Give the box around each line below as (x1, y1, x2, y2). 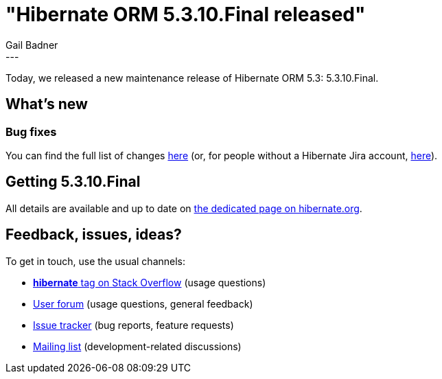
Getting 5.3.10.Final (5, 173, 141, 191)
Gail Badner (5, 38, 58, 51)
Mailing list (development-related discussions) (33, 340, 242, 352)
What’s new (5, 95, 88, 113)
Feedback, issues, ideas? (5, 226, 182, 244)
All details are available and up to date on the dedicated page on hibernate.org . (5, 202, 362, 214)
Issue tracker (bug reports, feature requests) (33, 319, 234, 331)
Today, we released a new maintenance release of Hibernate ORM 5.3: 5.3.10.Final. (5, 71, 379, 84)
